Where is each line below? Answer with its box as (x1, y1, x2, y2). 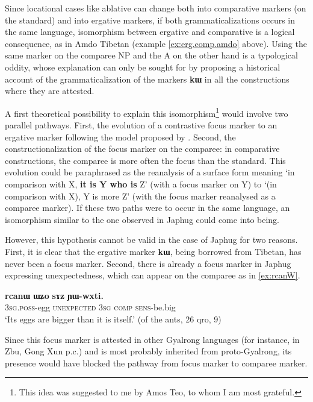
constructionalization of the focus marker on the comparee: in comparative (5, 142, 280, 155)
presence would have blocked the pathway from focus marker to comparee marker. (5, 356, 308, 369)
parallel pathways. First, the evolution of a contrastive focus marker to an (5, 119, 277, 131)
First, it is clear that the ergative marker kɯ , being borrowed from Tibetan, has (5, 245, 302, 257)
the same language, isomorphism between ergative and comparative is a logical (5, 25, 295, 38)
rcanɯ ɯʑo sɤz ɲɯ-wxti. (5, 289, 104, 301)
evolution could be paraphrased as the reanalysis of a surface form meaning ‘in (5, 166, 295, 178)
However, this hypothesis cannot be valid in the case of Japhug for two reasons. (5, 233, 298, 246)
